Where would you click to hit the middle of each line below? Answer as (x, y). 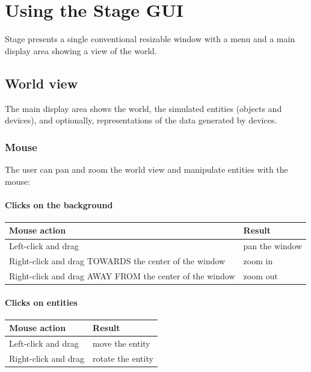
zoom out (260, 275)
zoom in (258, 261)
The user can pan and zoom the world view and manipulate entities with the (146, 169)
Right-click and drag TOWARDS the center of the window (117, 261)
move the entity (122, 343)
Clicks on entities (41, 302)
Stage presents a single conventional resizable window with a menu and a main (150, 39)
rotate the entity (123, 358)
